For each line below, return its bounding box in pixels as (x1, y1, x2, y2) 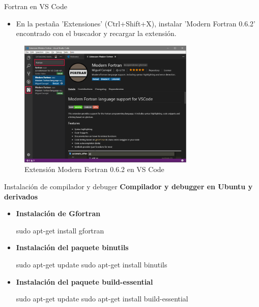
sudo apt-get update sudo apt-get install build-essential (16, 293, 188, 304)
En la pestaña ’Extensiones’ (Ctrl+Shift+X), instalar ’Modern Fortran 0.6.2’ (16, 18, 255, 28)
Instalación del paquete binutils (16, 242, 129, 253)
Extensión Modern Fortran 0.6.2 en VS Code (24, 164, 164, 175)
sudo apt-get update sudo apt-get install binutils (16, 259, 167, 269)
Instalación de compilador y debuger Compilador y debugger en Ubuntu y (4, 181, 253, 192)
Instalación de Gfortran (16, 208, 101, 219)
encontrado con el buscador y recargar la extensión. (16, 28, 177, 39)
